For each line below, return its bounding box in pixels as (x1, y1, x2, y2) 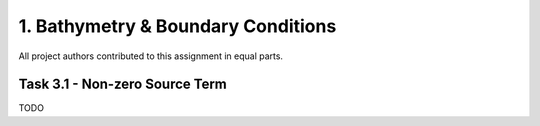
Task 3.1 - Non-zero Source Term (18, 76, 227, 93)
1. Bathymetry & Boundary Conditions (18, 15, 337, 37)
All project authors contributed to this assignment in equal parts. (18, 50, 284, 62)
